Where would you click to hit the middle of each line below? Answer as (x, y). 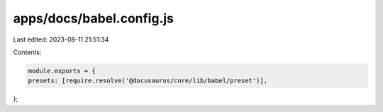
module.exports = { (62, 71)
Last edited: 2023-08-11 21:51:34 (61, 39)
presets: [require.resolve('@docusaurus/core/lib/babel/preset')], (148, 81)
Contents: (27, 52)
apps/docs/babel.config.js (93, 18)
